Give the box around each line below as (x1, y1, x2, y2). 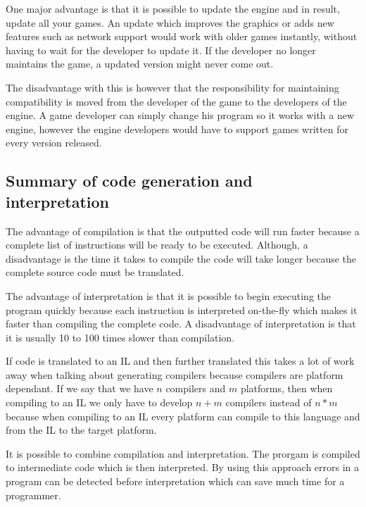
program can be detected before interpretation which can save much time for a (6, 474, 345, 489)
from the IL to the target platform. (6, 423, 157, 437)
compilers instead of (225, 395, 312, 410)
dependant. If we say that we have (6, 381, 153, 396)
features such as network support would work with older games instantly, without (6, 29, 358, 44)
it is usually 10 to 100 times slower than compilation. (6, 330, 235, 344)
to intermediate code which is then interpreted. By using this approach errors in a (6, 460, 360, 475)
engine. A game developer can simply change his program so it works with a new (6, 108, 355, 123)
